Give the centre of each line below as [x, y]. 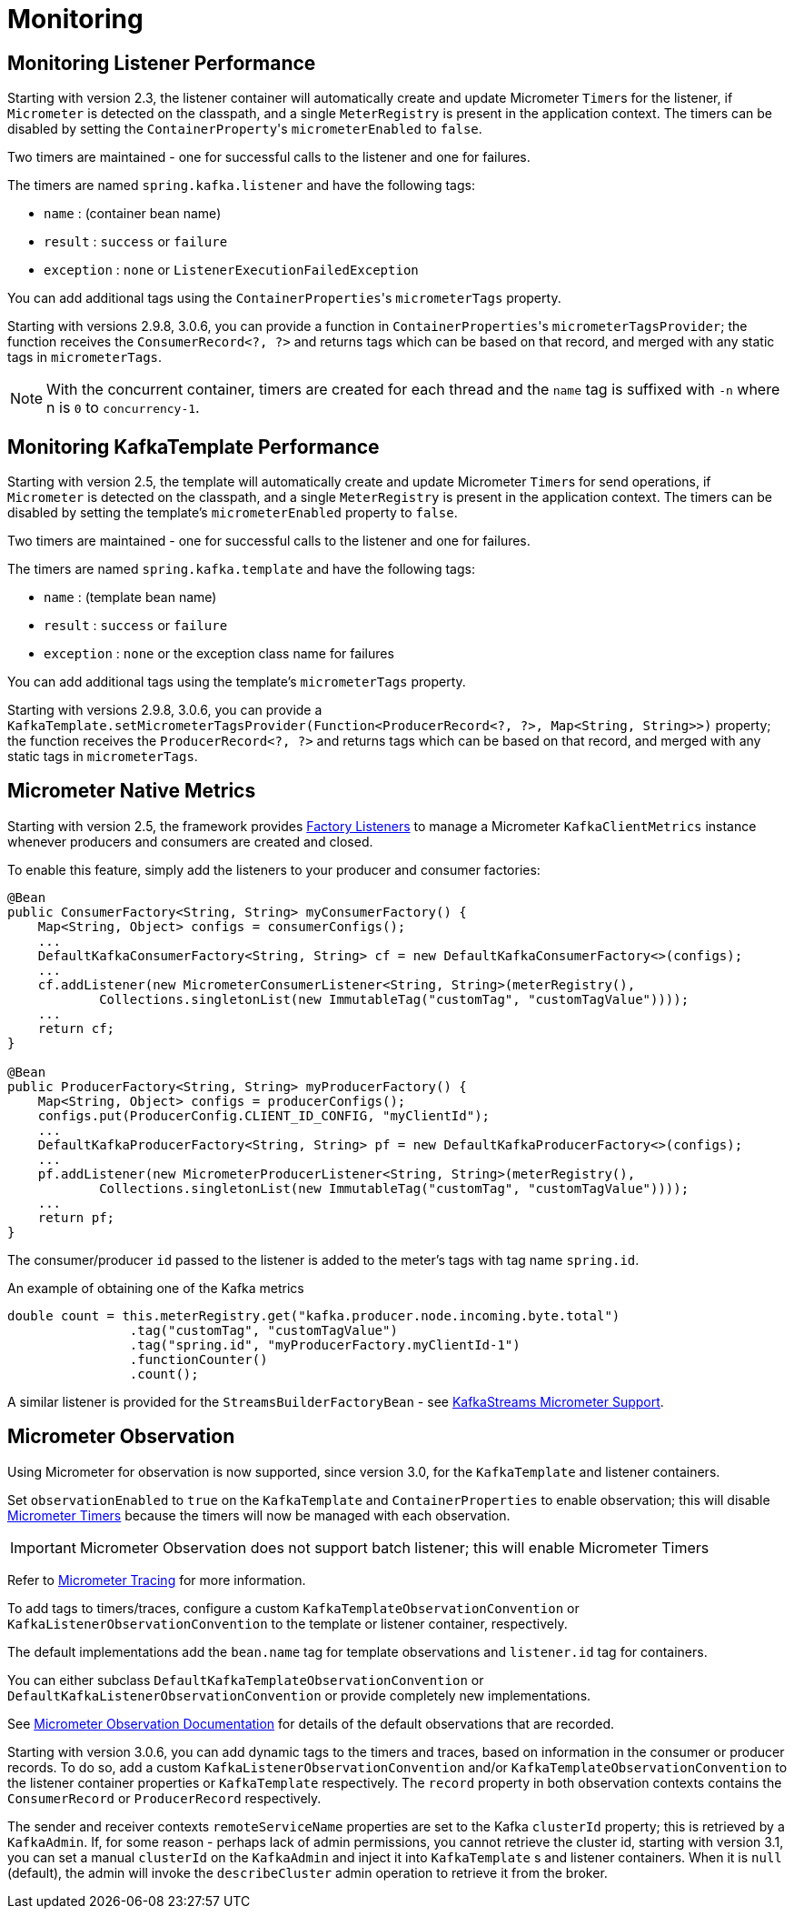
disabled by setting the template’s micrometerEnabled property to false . [233, 513]
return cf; [76, 1028]
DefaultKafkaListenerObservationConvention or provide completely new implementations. [299, 1695]
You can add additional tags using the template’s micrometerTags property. [237, 682]
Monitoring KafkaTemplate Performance [194, 446]
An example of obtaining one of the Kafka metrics [156, 1288]
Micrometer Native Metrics [132, 791]
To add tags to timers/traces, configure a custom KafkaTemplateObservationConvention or [293, 1608]
